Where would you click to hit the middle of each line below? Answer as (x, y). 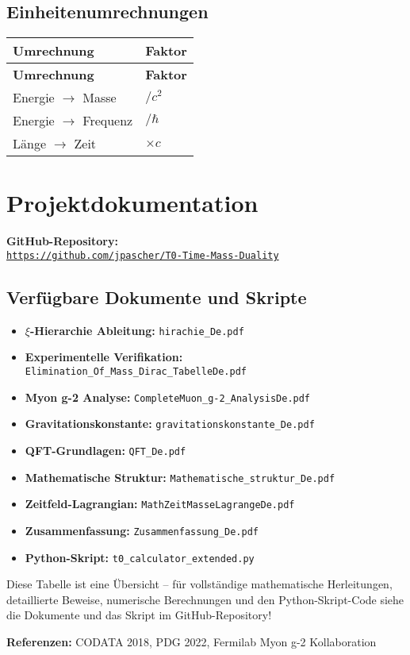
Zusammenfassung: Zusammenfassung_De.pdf (142, 530)
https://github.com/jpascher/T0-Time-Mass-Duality (143, 255)
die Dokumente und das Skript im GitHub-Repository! (139, 615)
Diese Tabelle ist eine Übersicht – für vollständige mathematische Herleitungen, (199, 584)
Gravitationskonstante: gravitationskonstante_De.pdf (170, 424)
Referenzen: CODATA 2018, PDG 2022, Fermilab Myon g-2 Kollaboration (192, 642)
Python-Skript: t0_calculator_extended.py (140, 557)
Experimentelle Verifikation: (104, 357)
